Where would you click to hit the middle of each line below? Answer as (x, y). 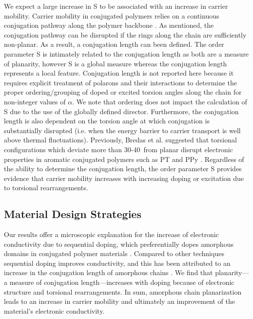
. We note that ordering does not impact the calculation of (160, 101)
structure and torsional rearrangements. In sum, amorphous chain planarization (123, 291)
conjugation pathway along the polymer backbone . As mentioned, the (109, 25)
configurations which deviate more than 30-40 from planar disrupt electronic (118, 149)
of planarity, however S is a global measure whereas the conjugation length (116, 63)
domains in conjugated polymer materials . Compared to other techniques (114, 253)
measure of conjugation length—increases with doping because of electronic (122, 282)
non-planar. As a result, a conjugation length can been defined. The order (114, 44)
